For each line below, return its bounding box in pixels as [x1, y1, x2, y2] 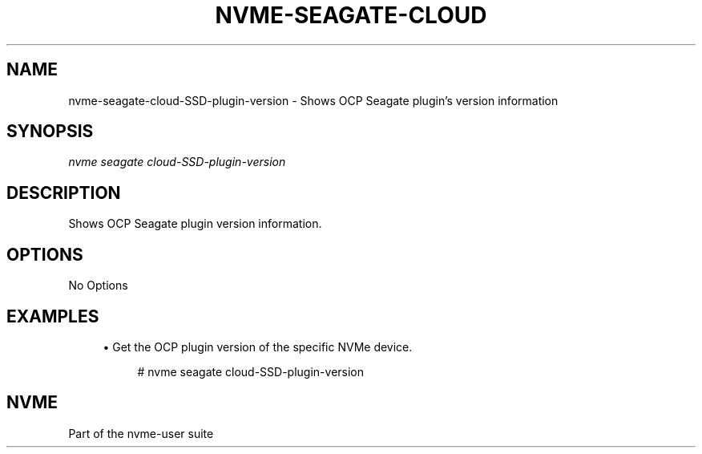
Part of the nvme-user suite [68, 426, 214, 440]
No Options [68, 278, 128, 293]
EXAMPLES [6, 306, 99, 326]
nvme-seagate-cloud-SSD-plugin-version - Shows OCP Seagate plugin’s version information [68, 93, 559, 107]
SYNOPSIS [6, 121, 94, 142]
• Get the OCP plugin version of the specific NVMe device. [103, 339, 413, 354]
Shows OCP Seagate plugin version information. [68, 217, 322, 231]
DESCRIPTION [6, 182, 121, 203]
